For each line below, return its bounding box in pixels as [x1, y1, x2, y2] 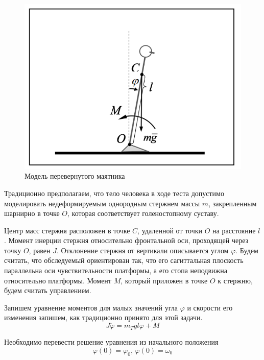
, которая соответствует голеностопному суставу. [67, 208, 219, 219]
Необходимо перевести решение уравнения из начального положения [4, 337, 219, 347]
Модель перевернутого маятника [25, 171, 125, 181]
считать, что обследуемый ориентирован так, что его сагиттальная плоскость [4, 255, 244, 266]
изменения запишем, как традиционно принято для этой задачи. [4, 312, 203, 323]
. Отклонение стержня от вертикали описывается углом [57, 245, 229, 255]
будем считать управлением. [4, 285, 91, 296]
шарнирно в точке [4, 208, 60, 219]
